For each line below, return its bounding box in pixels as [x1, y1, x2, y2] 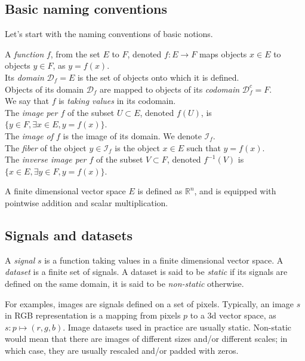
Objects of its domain [5, 82, 84, 95]
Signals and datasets [5, 225, 133, 244]
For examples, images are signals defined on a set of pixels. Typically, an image [5, 297, 294, 310]
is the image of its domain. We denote [63, 129, 202, 142]
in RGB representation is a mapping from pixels [5, 309, 181, 322]
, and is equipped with [194, 185, 276, 197]
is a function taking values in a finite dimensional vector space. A [44, 253, 284, 266]
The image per [5, 106, 58, 118]
